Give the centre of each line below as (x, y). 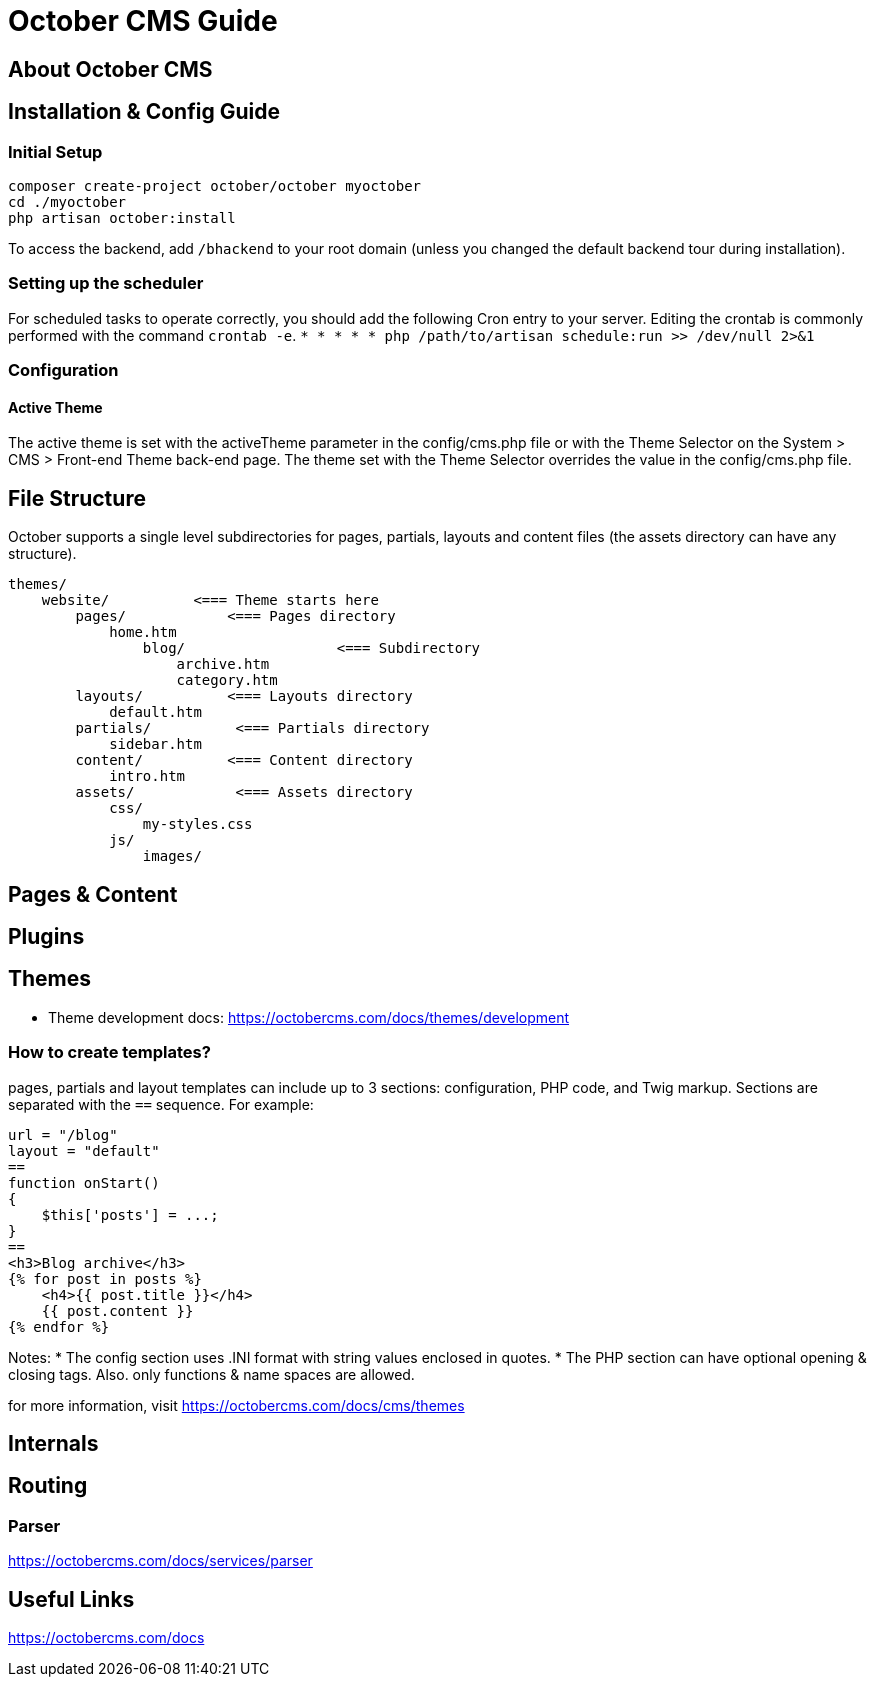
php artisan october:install (122, 217)
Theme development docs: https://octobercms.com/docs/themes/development (309, 1017)
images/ (172, 856)
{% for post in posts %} (105, 1278)
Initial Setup (55, 151)
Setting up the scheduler (106, 283)
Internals (53, 1444)
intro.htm (147, 776)
